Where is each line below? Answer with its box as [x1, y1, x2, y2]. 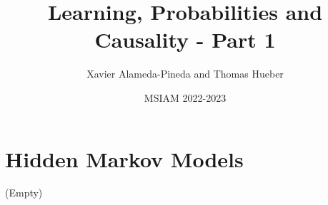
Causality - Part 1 [94, 25, 276, 54]
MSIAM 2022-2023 [144, 90, 227, 105]
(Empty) [5, 185, 43, 200]
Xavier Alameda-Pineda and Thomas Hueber [86, 66, 284, 81]
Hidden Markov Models [5, 144, 244, 173]
